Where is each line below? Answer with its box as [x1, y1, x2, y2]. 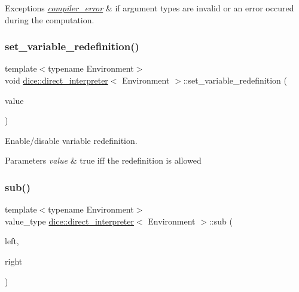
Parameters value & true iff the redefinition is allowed [5, 154, 202, 167]
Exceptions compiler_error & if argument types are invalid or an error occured [5, 2, 294, 14]
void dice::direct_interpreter [5, 74, 108, 86]
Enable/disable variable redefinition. [5, 134, 138, 146]
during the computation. [5, 13, 94, 26]
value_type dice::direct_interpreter [5, 214, 135, 227]
